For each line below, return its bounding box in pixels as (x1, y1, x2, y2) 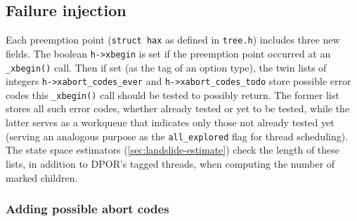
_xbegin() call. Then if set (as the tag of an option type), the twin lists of (6, 60, 327, 74)
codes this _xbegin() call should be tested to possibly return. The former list (6, 87, 339, 102)
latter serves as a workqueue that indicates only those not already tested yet (6, 115, 335, 130)
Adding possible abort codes (6, 200, 169, 217)
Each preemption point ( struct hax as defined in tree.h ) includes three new (6, 32, 340, 47)
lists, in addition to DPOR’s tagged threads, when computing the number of (6, 156, 335, 170)
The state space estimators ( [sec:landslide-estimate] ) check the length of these (6, 142, 340, 157)
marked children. (6, 170, 78, 185)
